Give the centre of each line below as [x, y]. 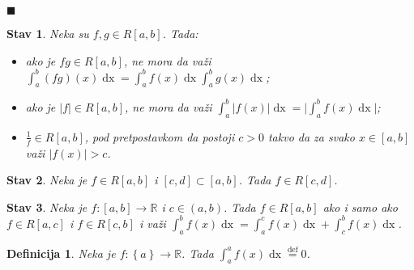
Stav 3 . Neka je [47, 207]
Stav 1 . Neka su [48, 33]
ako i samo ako [360, 207]
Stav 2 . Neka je [47, 180]
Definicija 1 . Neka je [61, 253]
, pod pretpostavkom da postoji [160, 136]
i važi [152, 223]
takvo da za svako [311, 136]
